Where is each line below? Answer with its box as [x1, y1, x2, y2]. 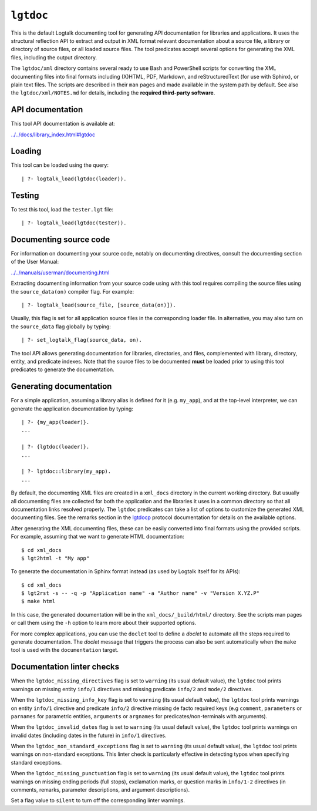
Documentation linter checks [11, 662, 120, 672]
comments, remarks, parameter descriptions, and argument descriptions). [11, 786, 190, 793]
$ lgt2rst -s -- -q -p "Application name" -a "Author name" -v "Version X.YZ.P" [21, 590, 260, 597]
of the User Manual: [11, 258, 59, 265]
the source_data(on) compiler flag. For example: [11, 288, 134, 295]
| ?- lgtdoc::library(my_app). [21, 468, 112, 475]
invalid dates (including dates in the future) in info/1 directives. [11, 732, 167, 739]
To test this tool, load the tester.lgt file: [11, 206, 114, 213]
